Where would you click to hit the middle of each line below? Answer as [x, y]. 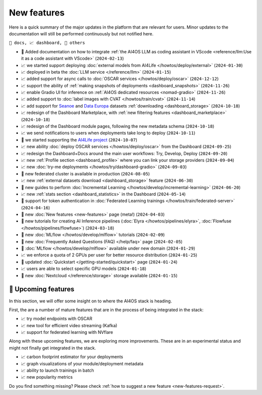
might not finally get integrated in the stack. [53, 348]
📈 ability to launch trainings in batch [57, 370]
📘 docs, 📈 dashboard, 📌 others [47, 43]
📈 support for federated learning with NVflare [67, 332]
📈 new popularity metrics [47, 377]
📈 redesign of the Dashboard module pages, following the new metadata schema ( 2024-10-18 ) [118, 126]
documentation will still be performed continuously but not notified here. [81, 33]
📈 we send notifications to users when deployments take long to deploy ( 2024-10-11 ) [108, 133]
